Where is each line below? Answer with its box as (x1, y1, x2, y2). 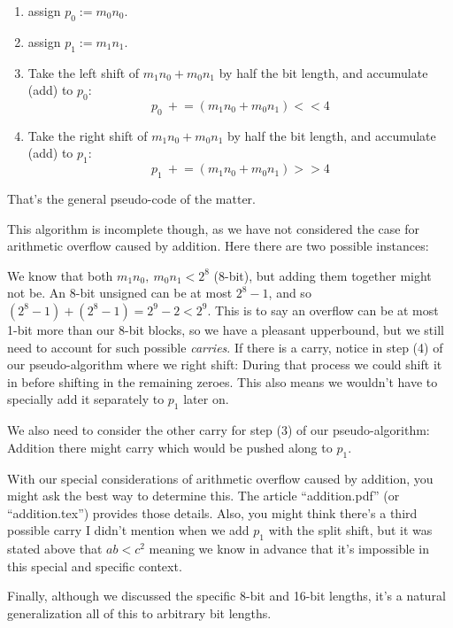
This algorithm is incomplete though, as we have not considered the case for (7, 219, 419, 237)
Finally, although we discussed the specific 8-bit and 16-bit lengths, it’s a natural (7, 586, 446, 605)
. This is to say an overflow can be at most (207, 300, 439, 319)
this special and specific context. (7, 556, 182, 575)
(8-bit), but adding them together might (213, 266, 432, 284)
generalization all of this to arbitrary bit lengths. (7, 603, 272, 622)
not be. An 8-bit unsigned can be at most (7, 283, 233, 302)
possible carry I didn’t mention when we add (7, 521, 250, 539)
